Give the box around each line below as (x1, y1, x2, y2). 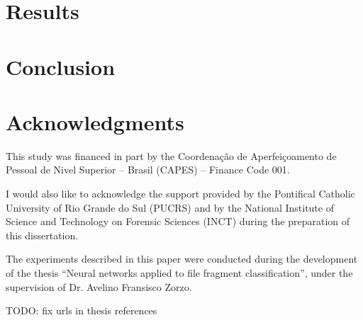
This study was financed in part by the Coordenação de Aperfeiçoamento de (6, 148, 337, 163)
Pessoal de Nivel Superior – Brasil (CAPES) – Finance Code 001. (6, 162, 290, 177)
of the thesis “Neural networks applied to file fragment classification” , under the (6, 265, 353, 280)
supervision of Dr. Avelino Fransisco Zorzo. (6, 279, 192, 294)
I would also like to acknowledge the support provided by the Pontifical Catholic (6, 186, 355, 201)
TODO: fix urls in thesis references (6, 303, 157, 318)
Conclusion (6, 52, 116, 81)
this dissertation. (6, 227, 79, 242)
